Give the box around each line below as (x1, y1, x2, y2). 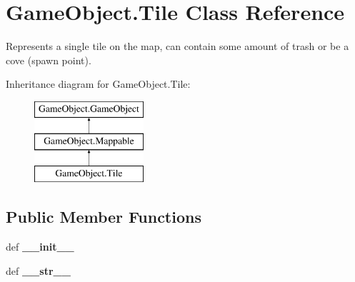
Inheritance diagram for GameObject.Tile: (6, 76, 191, 91)
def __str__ (6, 263, 71, 278)
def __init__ (6, 239, 74, 254)
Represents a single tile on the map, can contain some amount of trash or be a (6, 39, 349, 54)
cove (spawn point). (6, 52, 91, 67)
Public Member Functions (6, 206, 201, 228)
